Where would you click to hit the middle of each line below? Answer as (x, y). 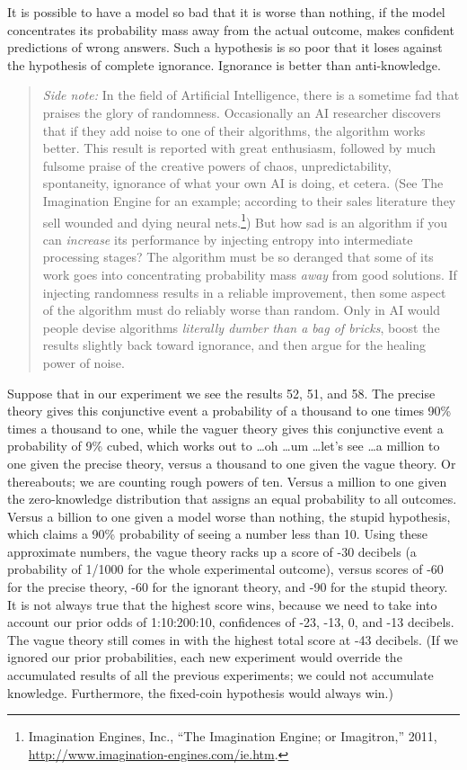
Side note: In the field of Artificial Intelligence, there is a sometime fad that (251, 95)
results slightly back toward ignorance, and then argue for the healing (234, 345)
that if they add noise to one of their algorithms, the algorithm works (234, 130)
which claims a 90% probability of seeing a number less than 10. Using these (217, 534)
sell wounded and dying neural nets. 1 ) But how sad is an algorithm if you (245, 220)
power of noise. (84, 362)
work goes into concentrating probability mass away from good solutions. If (250, 274)
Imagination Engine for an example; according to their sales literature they (249, 200)
